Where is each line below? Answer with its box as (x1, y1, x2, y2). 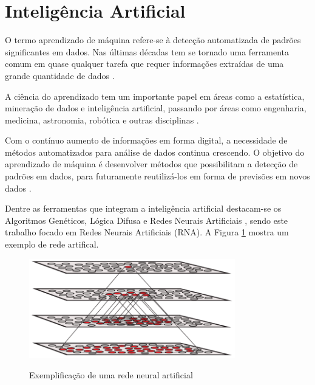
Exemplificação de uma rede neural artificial (29, 368, 193, 381)
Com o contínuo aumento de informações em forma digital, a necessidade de (5, 134, 288, 147)
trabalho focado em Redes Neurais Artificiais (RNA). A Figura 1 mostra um (5, 226, 289, 238)
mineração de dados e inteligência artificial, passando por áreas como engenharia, (5, 102, 307, 114)
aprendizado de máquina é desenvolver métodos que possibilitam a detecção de (5, 158, 298, 170)
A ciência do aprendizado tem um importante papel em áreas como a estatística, (5, 89, 305, 102)
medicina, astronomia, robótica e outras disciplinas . (5, 113, 199, 126)
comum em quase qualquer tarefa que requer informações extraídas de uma (5, 57, 284, 70)
